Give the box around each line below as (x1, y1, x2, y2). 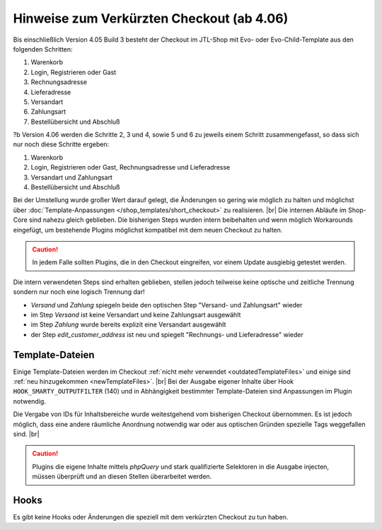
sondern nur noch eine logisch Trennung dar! (13, 288, 145, 296)
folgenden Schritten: (13, 45, 74, 53)
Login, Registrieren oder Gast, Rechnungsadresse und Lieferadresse (30, 163, 231, 172)
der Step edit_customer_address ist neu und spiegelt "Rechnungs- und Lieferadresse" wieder (30, 330, 304, 338)
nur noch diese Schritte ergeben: (13, 140, 110, 148)
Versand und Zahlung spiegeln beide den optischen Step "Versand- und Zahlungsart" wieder (30, 300, 303, 309)
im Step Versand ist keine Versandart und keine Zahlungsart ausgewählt (30, 310, 241, 319)
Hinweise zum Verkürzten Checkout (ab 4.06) (13, 11, 289, 26)
